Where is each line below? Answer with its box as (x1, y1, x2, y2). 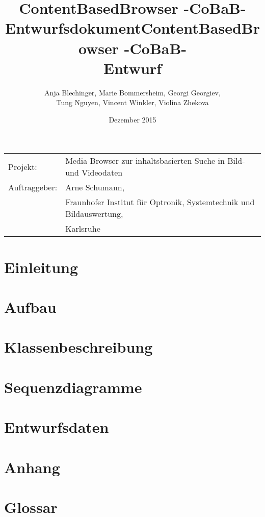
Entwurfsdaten (4, 416, 109, 437)
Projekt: (8, 160, 37, 173)
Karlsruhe (65, 223, 100, 235)
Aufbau (4, 297, 57, 317)
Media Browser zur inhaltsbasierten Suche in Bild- (65, 155, 245, 167)
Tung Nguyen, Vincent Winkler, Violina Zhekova (56, 97, 209, 108)
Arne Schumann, (65, 181, 125, 193)
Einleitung (4, 256, 78, 277)
